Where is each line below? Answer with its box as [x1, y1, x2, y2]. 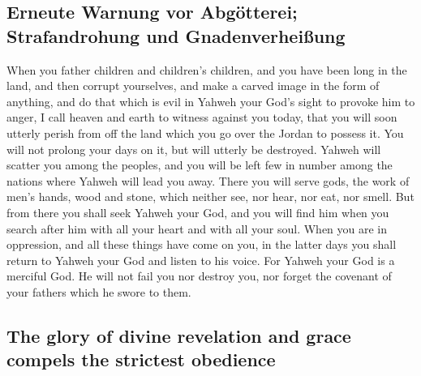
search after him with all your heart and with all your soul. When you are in [6, 220, 388, 237]
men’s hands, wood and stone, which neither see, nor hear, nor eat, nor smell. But [6, 188, 415, 205]
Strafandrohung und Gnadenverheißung [6, 23, 346, 48]
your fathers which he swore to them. [6, 283, 191, 300]
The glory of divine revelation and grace [6, 323, 351, 348]
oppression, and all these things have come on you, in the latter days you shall [6, 236, 397, 253]
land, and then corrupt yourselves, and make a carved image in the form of [6, 77, 380, 94]
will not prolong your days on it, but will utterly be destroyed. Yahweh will [6, 140, 381, 157]
